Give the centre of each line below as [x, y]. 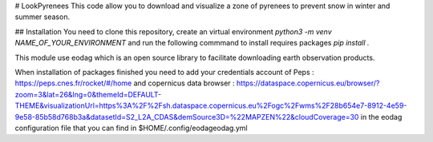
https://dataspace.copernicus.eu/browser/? [308, 83]
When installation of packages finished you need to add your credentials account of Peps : [164, 72]
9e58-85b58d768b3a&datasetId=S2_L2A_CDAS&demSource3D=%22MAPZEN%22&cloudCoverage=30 [187, 116]
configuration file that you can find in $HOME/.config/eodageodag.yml [131, 128]
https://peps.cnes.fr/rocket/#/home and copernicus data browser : [125, 83]
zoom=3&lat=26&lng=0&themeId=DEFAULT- [88, 94]
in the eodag [381, 116]
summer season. [42, 17]
